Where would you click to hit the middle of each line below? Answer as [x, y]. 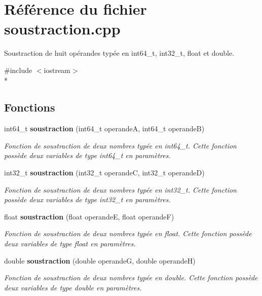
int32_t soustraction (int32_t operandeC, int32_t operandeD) [104, 173]
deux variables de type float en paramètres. [70, 244]
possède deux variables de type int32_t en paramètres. [87, 199]
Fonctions [30, 107]
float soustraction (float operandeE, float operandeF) [89, 216]
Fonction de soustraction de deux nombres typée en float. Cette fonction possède [128, 233]
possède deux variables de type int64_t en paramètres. [87, 155]
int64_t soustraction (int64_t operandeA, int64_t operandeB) [104, 128]
